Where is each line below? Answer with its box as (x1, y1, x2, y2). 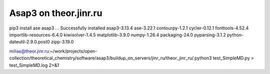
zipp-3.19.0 (50, 39, 74, 45)
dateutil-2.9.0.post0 (9, 39, 50, 45)
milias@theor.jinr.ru (9, 48, 49, 54)
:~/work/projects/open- (48, 48, 97, 54)
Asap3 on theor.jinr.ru (9, 7, 102, 18)
